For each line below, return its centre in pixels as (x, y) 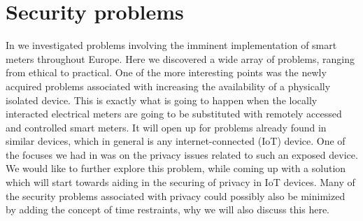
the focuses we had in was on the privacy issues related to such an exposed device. (182, 154)
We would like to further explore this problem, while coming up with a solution (176, 168)
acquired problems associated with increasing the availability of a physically (168, 86)
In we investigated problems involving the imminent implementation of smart (171, 45)
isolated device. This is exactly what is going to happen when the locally (162, 100)
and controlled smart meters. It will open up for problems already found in (166, 127)
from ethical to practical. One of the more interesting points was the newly (166, 72)
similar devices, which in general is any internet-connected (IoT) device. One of (176, 141)
